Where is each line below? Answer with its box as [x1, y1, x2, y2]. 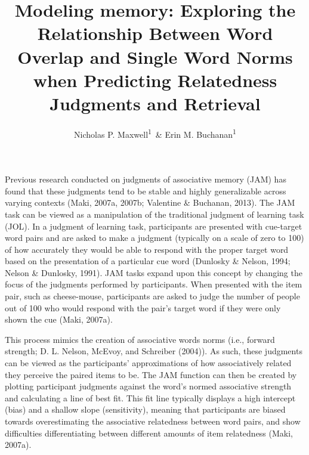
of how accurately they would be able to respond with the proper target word [5, 243, 289, 255]
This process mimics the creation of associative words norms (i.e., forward [5, 333, 275, 345]
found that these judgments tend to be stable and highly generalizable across [5, 184, 286, 197]
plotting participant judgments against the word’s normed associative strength [5, 380, 292, 392]
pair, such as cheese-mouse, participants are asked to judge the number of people [5, 290, 300, 302]
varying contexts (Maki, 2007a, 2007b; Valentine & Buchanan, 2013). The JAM [5, 196, 295, 209]
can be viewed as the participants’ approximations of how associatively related [5, 357, 292, 369]
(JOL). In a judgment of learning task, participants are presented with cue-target [5, 219, 302, 232]
